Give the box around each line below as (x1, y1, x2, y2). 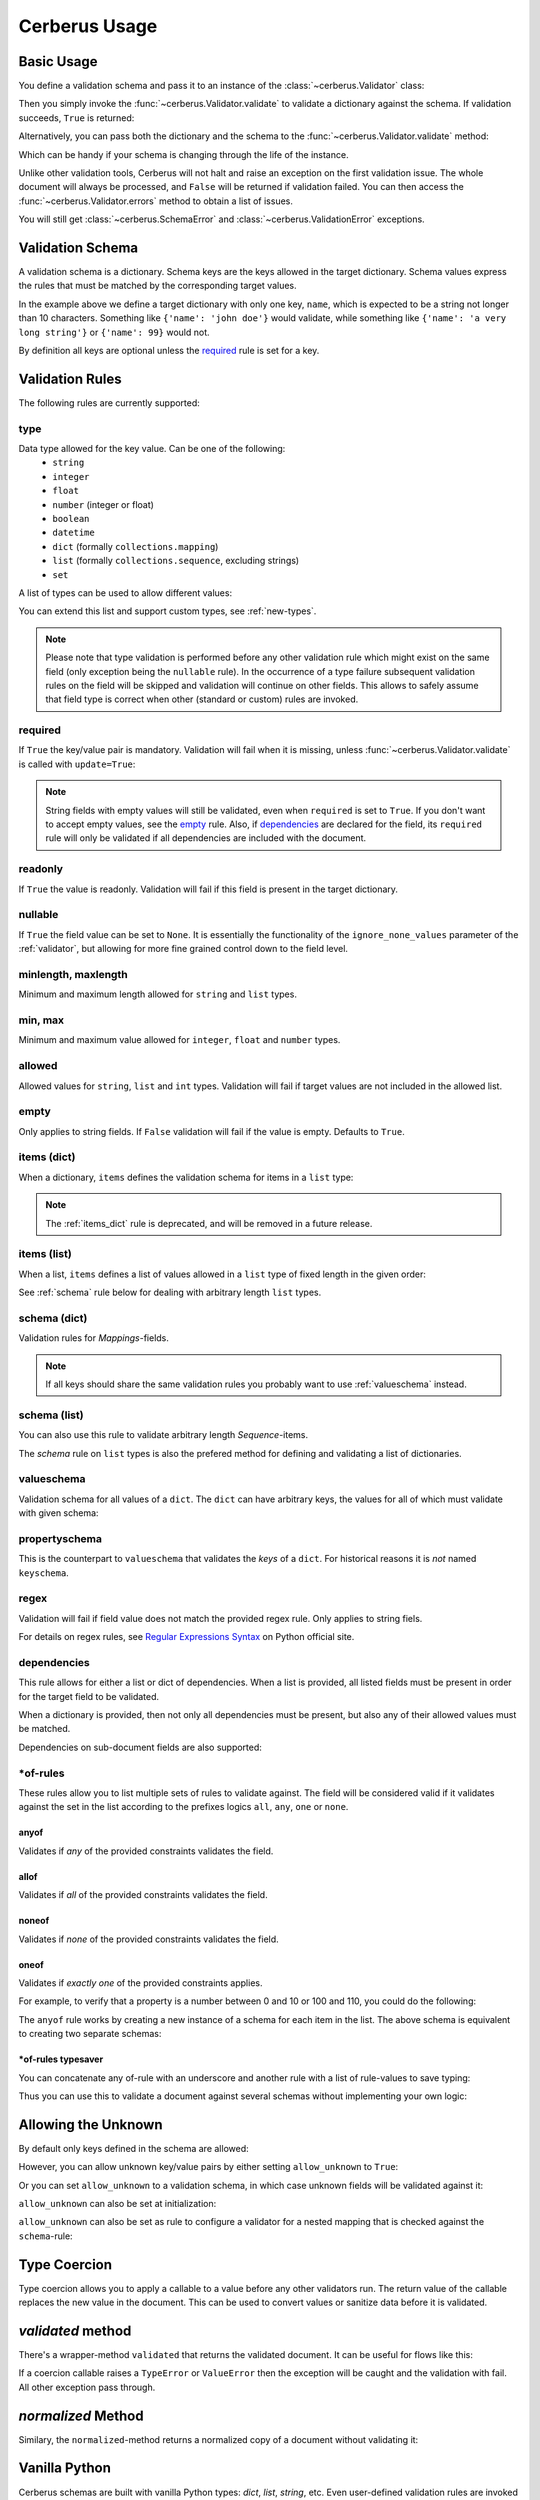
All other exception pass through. (18, 2381, 156, 2393)
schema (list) (18, 1408, 84, 1422)
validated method (18, 2322, 132, 2339)
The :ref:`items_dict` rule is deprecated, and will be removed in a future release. (45, 1217, 373, 1229)
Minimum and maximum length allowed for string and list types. (18, 988, 297, 1000)
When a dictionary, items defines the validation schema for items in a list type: (18, 1171, 354, 1183)
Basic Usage (18, 53, 98, 70)
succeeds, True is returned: (18, 111, 135, 124)
